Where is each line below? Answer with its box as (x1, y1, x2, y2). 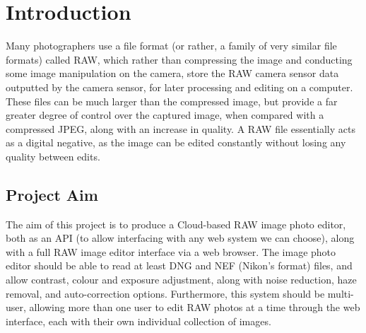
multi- (327, 286, 354, 300)
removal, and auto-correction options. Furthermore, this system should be (6, 286, 325, 300)
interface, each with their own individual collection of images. (6, 313, 271, 328)
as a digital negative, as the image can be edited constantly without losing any (6, 135, 346, 150)
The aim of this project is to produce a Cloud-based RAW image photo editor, (6, 216, 346, 231)
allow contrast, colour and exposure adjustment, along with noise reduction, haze (6, 272, 357, 287)
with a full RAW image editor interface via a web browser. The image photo (6, 244, 336, 259)
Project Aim (6, 183, 98, 205)
